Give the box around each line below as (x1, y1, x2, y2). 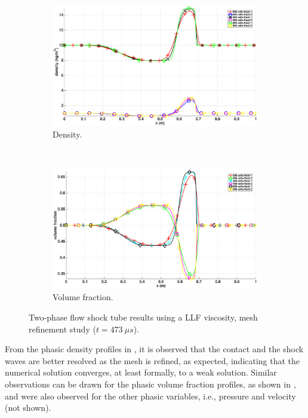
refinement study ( (29, 322, 96, 335)
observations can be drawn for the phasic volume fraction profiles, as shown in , (5, 378, 296, 390)
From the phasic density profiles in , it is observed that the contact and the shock (5, 343, 304, 355)
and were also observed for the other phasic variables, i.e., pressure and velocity (5, 389, 296, 402)
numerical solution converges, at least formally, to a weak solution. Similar (5, 366, 277, 379)
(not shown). (5, 401, 51, 414)
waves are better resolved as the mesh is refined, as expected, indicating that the (5, 354, 300, 367)
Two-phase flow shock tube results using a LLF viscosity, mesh (29, 311, 258, 324)
